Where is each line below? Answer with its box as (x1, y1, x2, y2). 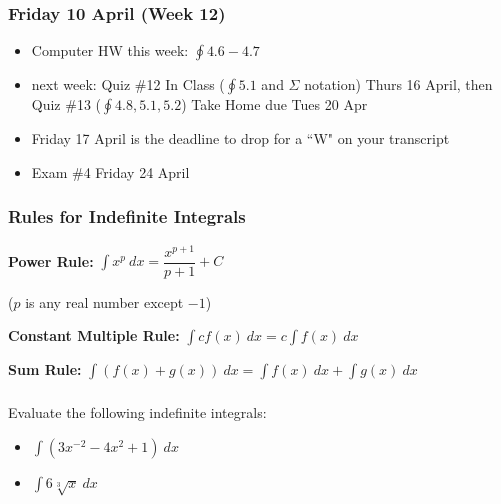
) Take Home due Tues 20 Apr (181, 94, 368, 115)
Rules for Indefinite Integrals (8, 204, 246, 229)
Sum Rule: (8, 359, 82, 380)
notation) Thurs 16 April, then (304, 74, 493, 95)
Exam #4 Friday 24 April (31, 161, 190, 182)
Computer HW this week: (31, 40, 189, 61)
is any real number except (25, 291, 184, 312)
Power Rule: (8, 250, 94, 271)
